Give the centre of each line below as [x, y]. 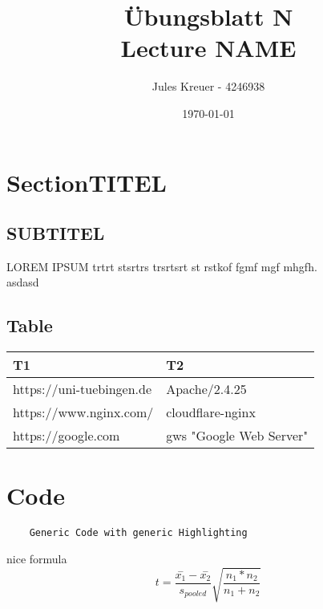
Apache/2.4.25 [206, 389]
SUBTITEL [56, 233]
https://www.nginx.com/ [83, 412]
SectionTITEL [87, 182]
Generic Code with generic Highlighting [138, 533]
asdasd [23, 282]
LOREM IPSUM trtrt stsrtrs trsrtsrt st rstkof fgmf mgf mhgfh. [162, 266]
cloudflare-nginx [211, 412]
